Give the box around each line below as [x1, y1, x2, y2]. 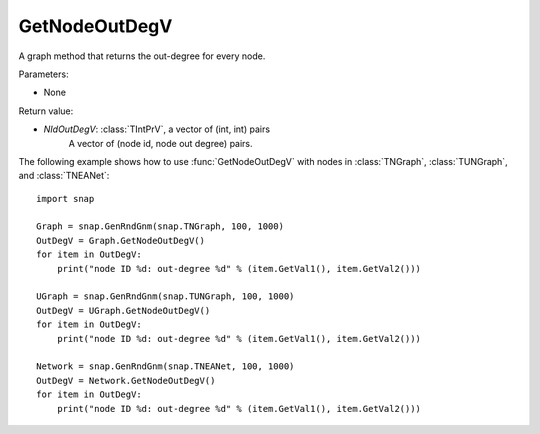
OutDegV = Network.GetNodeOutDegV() [36, 375, 216, 386]
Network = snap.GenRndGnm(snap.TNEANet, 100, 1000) [36, 361, 295, 372]
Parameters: [18, 68, 69, 80]
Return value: [18, 105, 74, 117]
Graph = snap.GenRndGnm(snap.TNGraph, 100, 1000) [36, 221, 285, 232]
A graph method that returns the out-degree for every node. [18, 50, 266, 62]
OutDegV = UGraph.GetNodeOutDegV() [36, 305, 211, 316]
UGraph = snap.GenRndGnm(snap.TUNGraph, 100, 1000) [36, 291, 295, 302]
